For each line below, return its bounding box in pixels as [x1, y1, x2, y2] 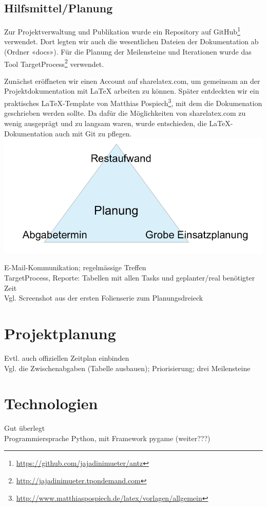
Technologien [4, 393, 98, 414]
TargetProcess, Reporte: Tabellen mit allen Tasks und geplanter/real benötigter [4, 272, 255, 283]
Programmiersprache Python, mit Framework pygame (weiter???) [4, 432, 211, 443]
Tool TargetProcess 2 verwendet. [4, 57, 104, 69]
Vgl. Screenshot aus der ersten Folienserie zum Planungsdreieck [4, 292, 203, 303]
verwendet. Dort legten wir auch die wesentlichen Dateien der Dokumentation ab [4, 36, 259, 47]
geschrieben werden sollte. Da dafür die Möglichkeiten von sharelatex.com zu [4, 108, 246, 118]
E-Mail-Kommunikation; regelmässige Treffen [4, 262, 146, 273]
